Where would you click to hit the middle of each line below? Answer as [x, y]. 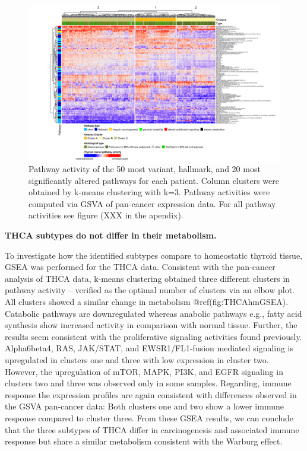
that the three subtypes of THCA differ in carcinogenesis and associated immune [152, 429]
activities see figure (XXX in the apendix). [106, 215]
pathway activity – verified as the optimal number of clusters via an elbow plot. [150, 290]
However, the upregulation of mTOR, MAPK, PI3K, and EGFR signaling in [144, 371]
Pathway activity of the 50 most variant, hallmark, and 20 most [145, 169]
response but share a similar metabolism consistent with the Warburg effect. [144, 441]
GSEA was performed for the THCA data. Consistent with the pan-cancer [140, 267]
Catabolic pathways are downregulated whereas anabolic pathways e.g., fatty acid [153, 313]
